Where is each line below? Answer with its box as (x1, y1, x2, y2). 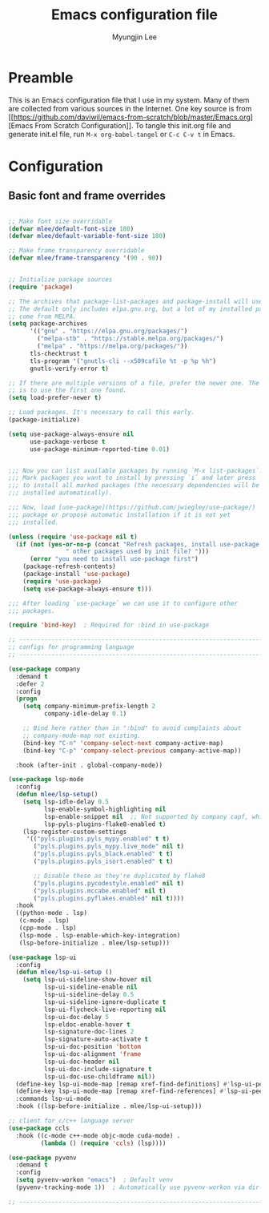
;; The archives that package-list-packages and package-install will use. (8, 297, 267, 305)
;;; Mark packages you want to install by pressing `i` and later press (8, 474, 256, 482)
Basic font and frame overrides (8, 189, 167, 203)
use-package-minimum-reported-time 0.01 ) (29, 445, 171, 453)
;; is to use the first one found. (8, 386, 127, 394)
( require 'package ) (8, 283, 74, 291)
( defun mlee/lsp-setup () (15, 791, 98, 799)
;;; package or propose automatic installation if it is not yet (8, 510, 231, 518)
